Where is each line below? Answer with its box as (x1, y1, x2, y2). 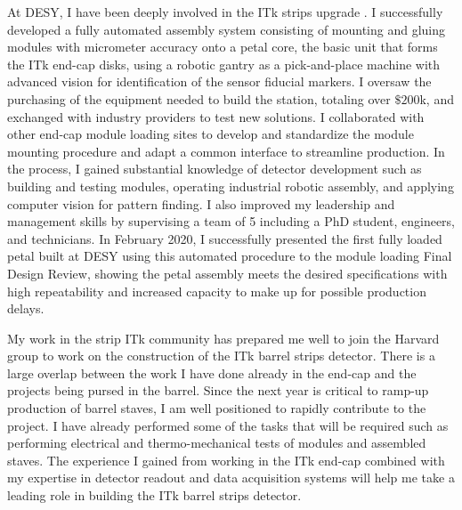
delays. (7, 299, 45, 318)
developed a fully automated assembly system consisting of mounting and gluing (7, 20, 446, 38)
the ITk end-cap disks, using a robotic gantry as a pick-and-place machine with (7, 54, 441, 73)
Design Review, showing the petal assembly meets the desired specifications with (7, 263, 448, 282)
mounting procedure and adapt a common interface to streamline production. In (7, 142, 445, 160)
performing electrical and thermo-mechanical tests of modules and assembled (7, 433, 426, 452)
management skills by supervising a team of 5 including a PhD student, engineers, (7, 212, 455, 231)
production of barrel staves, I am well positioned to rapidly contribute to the (7, 399, 426, 417)
